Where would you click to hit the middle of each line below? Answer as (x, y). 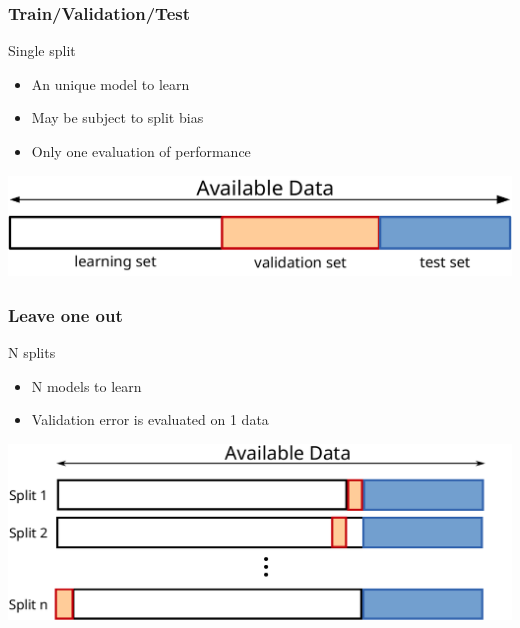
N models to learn (86, 385)
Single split (42, 50)
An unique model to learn (110, 83)
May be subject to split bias (117, 117)
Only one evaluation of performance (141, 151)
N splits (32, 352)
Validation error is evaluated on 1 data (150, 419)
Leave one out (65, 315)
